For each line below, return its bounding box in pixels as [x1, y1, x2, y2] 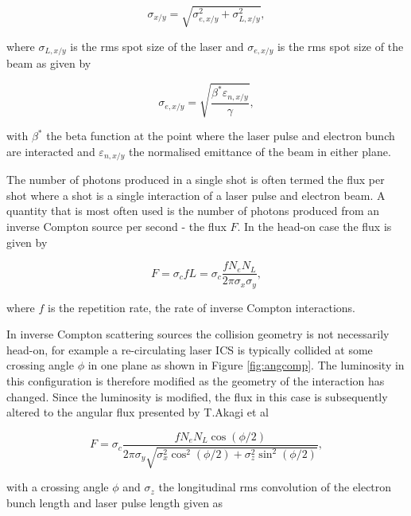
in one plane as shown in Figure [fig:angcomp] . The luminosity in [87, 357, 405, 373]
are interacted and [6, 143, 95, 159]
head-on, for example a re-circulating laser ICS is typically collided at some [6, 341, 373, 358]
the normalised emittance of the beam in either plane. [128, 143, 391, 159]
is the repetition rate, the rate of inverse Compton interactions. [48, 299, 355, 315]
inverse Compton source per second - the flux [6, 217, 227, 234]
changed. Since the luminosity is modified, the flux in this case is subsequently [6, 388, 388, 405]
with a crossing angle [6, 479, 109, 495]
